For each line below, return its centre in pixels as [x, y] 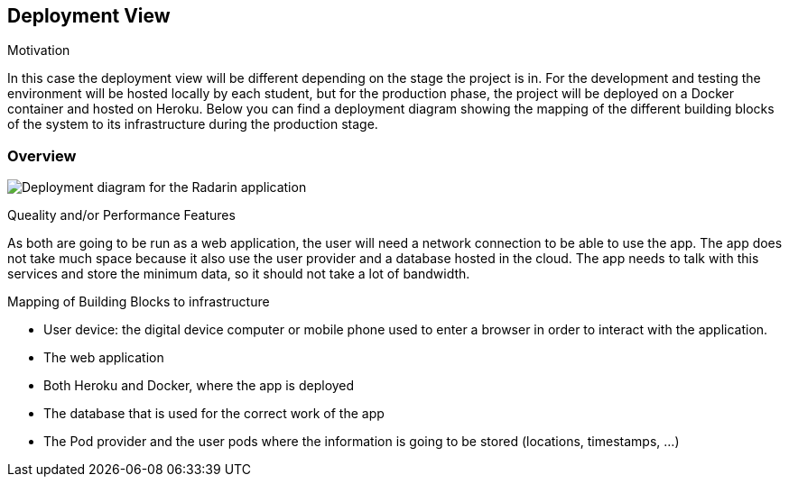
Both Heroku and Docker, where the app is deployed [199, 386]
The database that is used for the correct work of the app [214, 414]
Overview [42, 155]
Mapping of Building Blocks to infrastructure [139, 302]
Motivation [39, 50]
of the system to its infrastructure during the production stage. [193, 124]
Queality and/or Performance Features [121, 215]
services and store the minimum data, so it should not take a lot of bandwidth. [239, 274]
